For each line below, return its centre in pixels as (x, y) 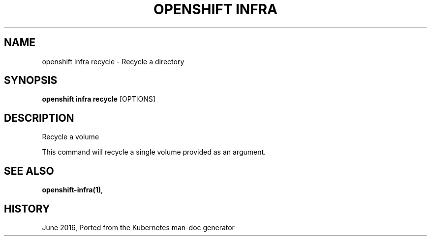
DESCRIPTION (39, 118)
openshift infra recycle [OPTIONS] (99, 99)
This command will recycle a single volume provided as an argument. (154, 152)
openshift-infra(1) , (73, 190)
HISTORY (27, 209)
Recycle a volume (71, 137)
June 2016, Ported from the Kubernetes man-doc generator (138, 227)
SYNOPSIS (31, 80)
